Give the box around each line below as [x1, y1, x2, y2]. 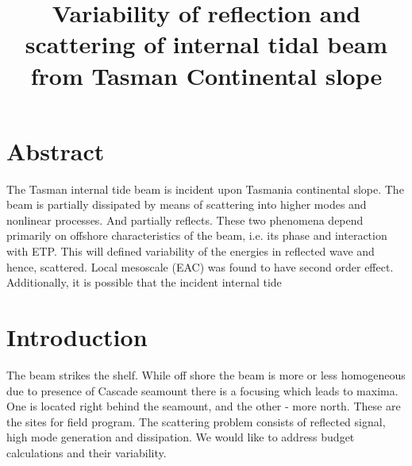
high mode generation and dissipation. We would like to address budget [6, 429, 355, 445]
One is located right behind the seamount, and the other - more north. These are [6, 398, 401, 414]
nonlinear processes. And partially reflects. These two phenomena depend [6, 211, 364, 228]
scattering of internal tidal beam [25, 28, 388, 60]
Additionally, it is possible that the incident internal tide [6, 274, 282, 291]
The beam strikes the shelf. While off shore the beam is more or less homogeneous [6, 366, 406, 383]
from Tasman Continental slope [30, 59, 383, 91]
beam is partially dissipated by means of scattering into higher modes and [6, 196, 367, 213]
